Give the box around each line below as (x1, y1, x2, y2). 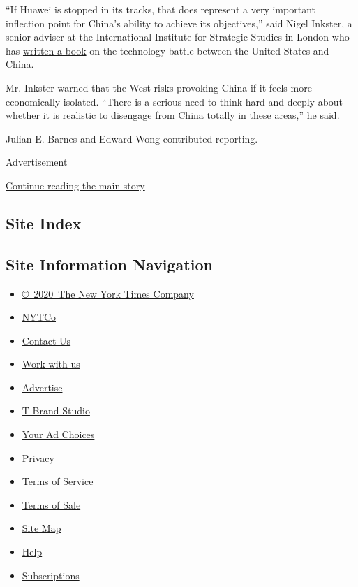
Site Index (6, 212, 82, 233)
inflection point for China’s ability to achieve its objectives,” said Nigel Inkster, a (6, 15, 352, 30)
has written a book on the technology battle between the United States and (6, 43, 329, 57)
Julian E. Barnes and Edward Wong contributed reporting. (6, 131, 258, 145)
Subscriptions (22, 567, 80, 582)
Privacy (22, 450, 54, 465)
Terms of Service (22, 474, 94, 488)
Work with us (22, 356, 80, 371)
